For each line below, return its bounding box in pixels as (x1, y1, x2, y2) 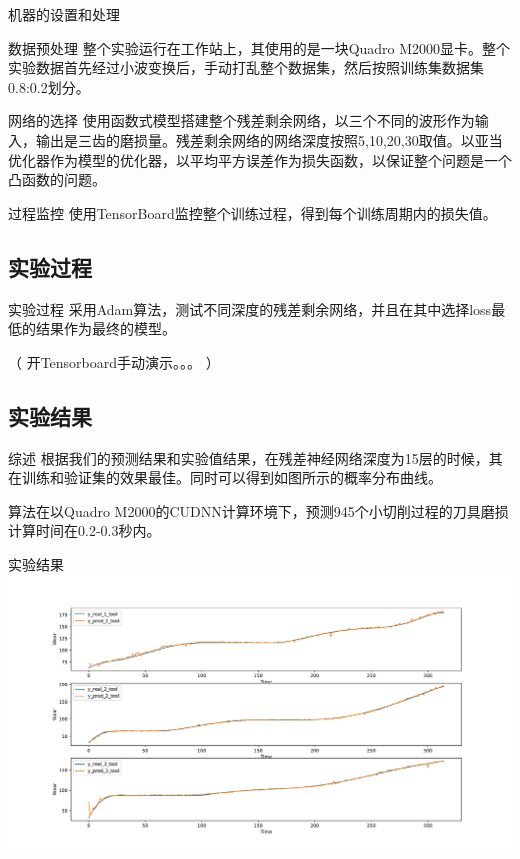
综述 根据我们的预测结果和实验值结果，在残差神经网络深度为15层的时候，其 (8, 447, 503, 468)
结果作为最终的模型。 (35, 318, 176, 339)
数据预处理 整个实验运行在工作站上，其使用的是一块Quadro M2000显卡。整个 (8, 37, 511, 58)
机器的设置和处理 (8, 4, 120, 24)
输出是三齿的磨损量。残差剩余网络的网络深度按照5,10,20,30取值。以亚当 (35, 129, 503, 150)
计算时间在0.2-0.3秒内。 (8, 520, 161, 541)
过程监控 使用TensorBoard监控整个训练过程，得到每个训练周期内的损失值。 (8, 202, 497, 223)
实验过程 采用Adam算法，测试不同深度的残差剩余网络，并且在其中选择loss (8, 298, 492, 319)
